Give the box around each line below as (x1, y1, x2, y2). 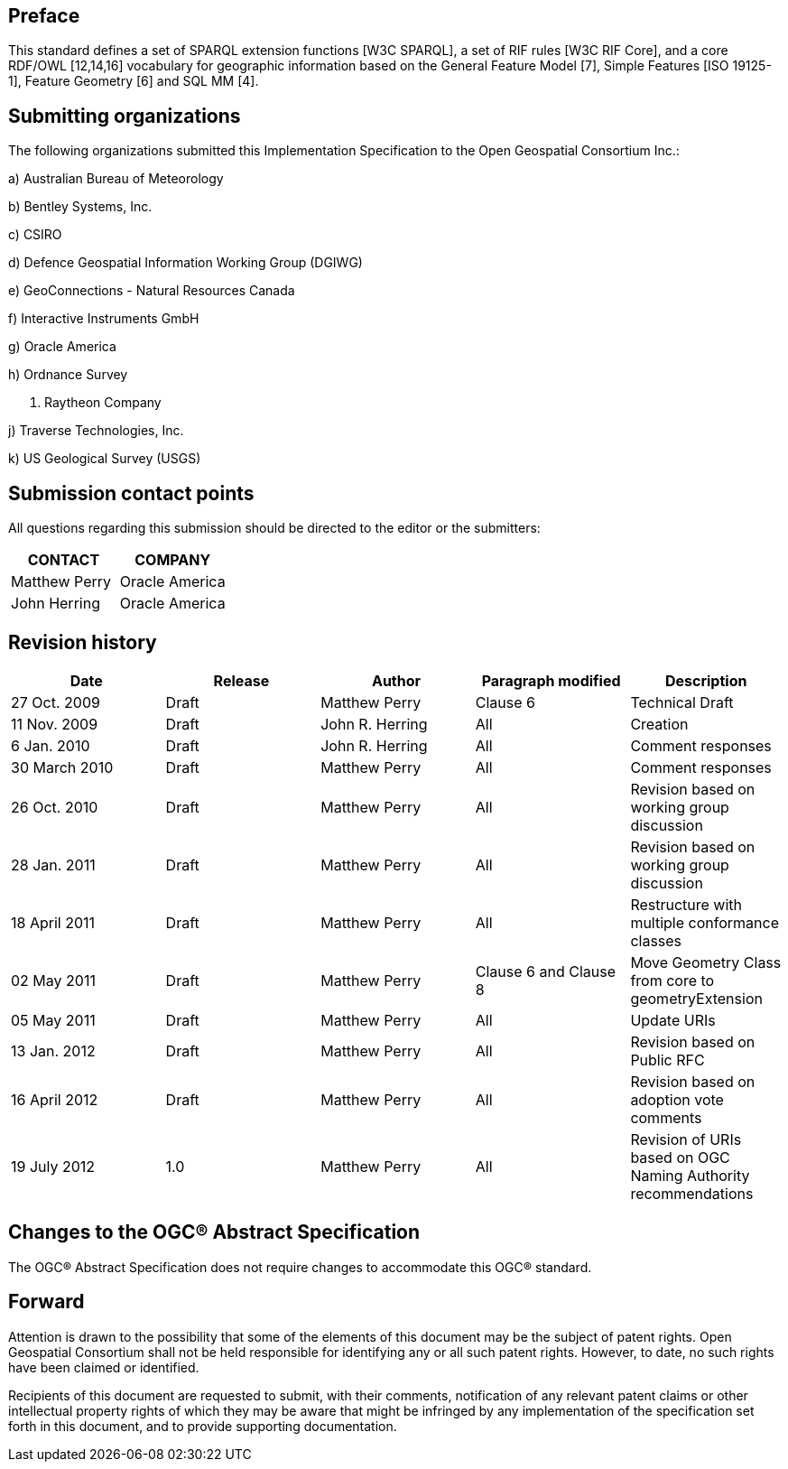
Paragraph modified (481, 671, 621, 690)
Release (213, 671, 270, 690)
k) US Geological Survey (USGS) (8, 451, 201, 467)
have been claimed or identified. (8, 1359, 199, 1375)
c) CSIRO (8, 227, 62, 243)
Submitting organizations (8, 104, 241, 127)
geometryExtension (630, 989, 763, 1008)
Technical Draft (630, 693, 734, 711)
